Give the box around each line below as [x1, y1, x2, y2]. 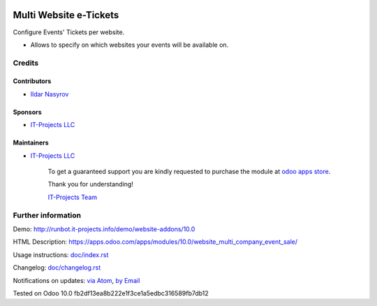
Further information [13, 210, 82, 220]
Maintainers [13, 138, 49, 147]
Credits [13, 58, 38, 68]
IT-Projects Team [47, 193, 98, 201]
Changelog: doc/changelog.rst [13, 263, 101, 272]
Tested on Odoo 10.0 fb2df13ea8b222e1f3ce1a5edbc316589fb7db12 [13, 289, 209, 297]
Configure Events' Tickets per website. [13, 28, 125, 36]
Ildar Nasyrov [30, 89, 69, 98]
